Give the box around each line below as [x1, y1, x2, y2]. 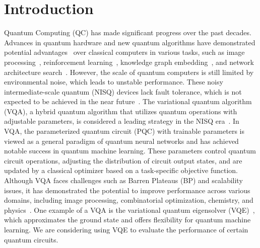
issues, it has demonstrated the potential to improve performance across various [4, 185, 250, 195]
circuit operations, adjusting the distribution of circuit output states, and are [4, 155, 242, 166]
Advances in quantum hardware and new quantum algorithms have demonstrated [4, 37, 255, 47]
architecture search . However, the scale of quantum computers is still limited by [4, 66, 254, 77]
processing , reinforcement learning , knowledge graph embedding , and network [4, 56, 254, 67]
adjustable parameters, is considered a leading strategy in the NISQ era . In [4, 116, 239, 126]
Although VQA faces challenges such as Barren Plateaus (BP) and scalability [4, 175, 243, 186]
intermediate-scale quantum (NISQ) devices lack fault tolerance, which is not [4, 86, 242, 97]
